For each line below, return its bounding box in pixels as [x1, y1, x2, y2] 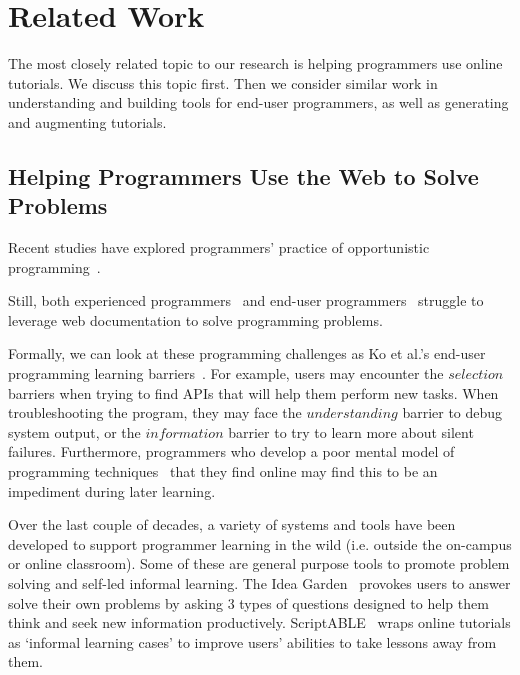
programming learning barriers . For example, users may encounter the [8, 363, 444, 384]
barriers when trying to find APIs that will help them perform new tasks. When [8, 382, 499, 403]
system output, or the [8, 421, 141, 442]
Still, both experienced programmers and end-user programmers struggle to [8, 290, 484, 311]
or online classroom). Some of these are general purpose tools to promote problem [8, 553, 510, 574]
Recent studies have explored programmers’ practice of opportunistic [8, 237, 430, 258]
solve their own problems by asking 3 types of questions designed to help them [8, 592, 489, 613]
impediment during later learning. [8, 480, 216, 501]
